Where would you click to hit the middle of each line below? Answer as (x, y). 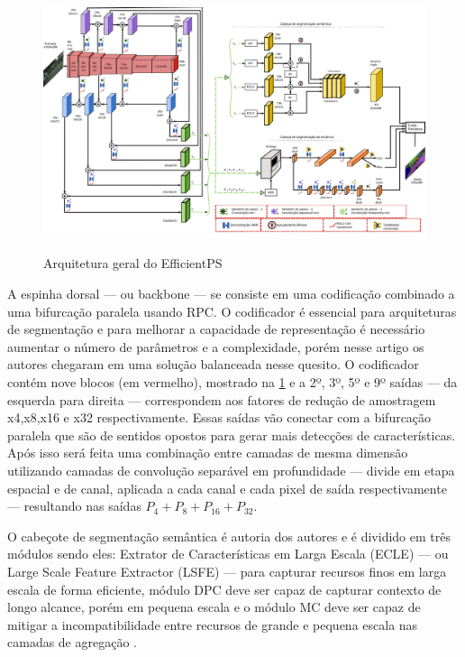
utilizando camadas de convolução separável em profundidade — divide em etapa (231, 471)
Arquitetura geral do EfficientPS (133, 263)
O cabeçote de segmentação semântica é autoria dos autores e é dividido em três (229, 536)
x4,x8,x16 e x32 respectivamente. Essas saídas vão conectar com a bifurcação (219, 417)
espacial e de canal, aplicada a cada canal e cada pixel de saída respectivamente (227, 488)
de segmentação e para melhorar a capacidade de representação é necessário (216, 329)
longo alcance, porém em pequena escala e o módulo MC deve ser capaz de (214, 607)
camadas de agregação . (72, 642)
